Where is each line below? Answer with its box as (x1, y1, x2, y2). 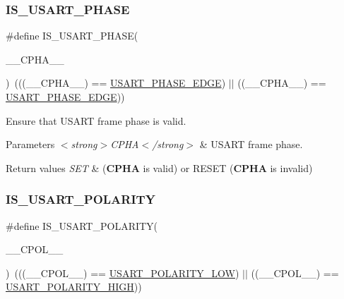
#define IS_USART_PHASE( (6, 28, 138, 43)
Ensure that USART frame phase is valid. (6, 113, 186, 128)
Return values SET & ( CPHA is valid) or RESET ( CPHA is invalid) (6, 160, 313, 175)
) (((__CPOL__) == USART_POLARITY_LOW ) (6, 265, 239, 280)
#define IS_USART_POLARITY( (6, 218, 158, 233)
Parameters (6, 137, 55, 152)
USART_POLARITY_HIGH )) (6, 279, 142, 294)
